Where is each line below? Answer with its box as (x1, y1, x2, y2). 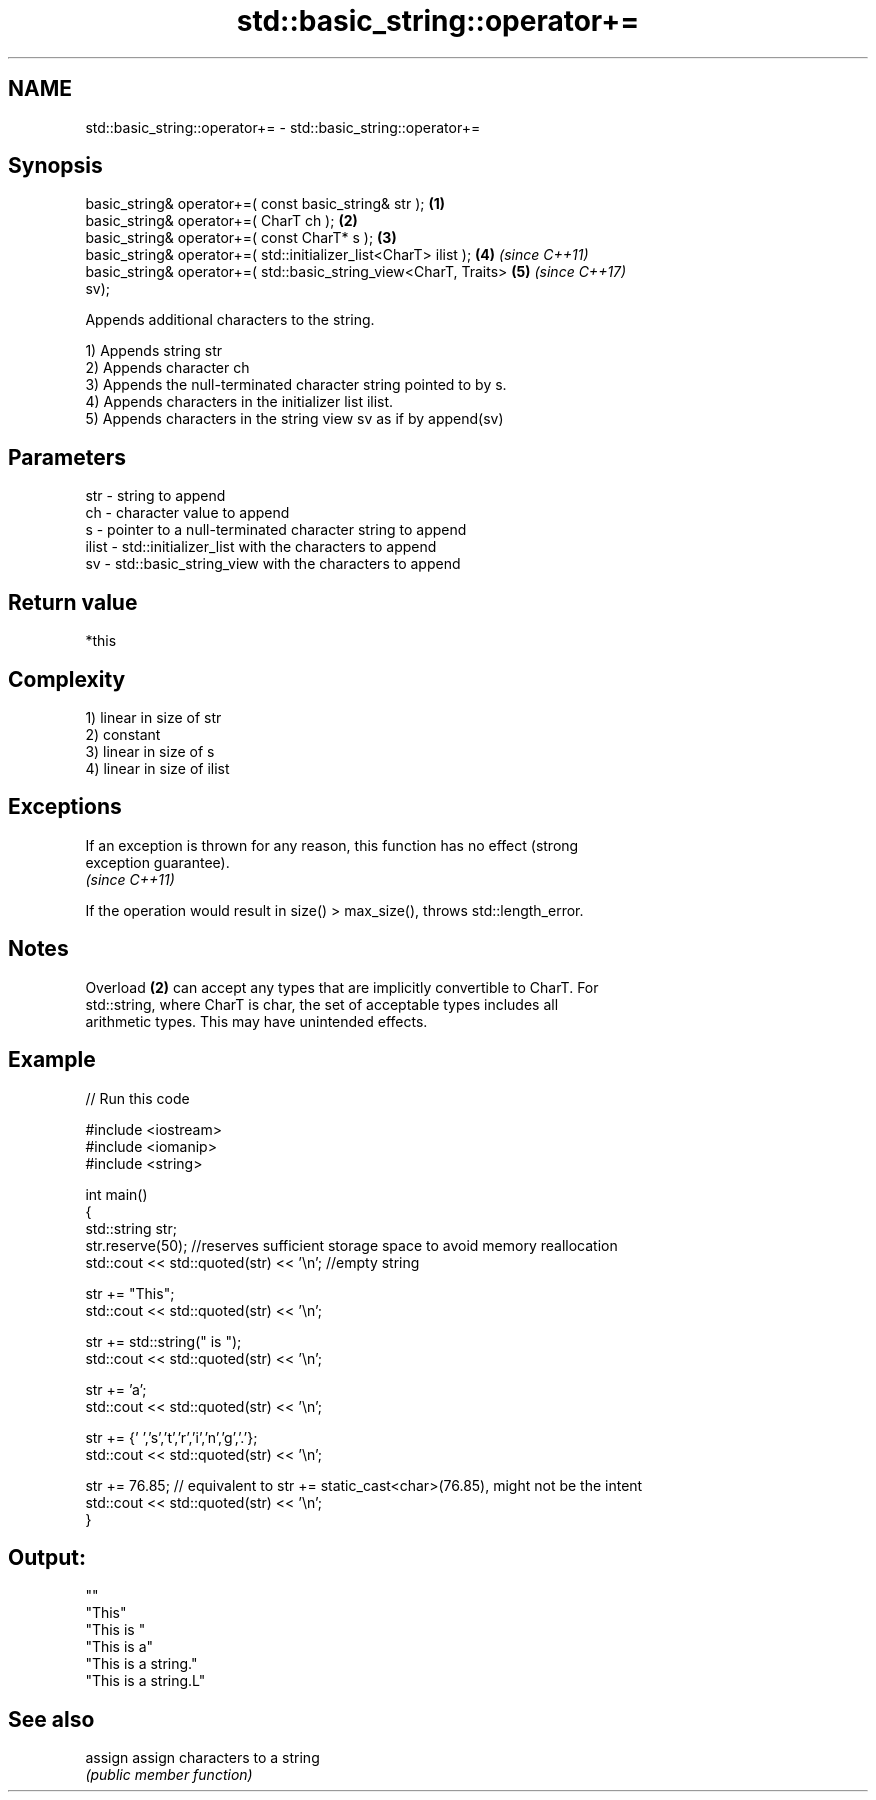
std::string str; (85, 1219, 177, 1237)
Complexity (8, 666, 126, 692)
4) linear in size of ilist (85, 759, 230, 777)
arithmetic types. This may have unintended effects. (85, 1012, 428, 1030)
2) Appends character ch (85, 359, 250, 377)
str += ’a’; (85, 1380, 147, 1398)
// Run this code (85, 1089, 190, 1107)
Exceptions (8, 794, 122, 820)
